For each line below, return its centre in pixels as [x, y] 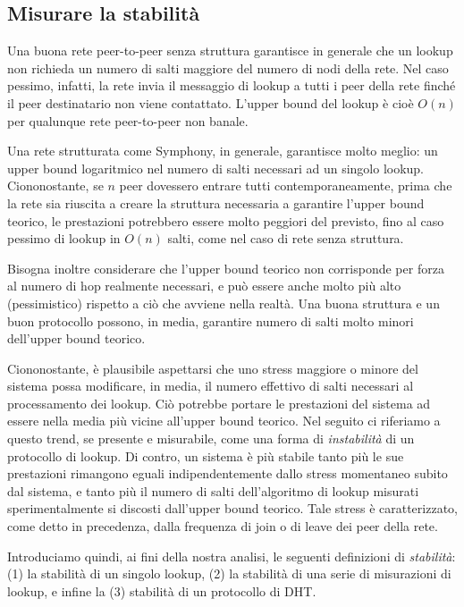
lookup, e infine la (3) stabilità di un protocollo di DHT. [162, 590]
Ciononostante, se [55, 185]
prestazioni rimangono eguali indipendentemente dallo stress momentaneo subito [228, 473]
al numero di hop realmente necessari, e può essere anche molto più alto [204, 286]
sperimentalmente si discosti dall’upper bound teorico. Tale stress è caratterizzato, [232, 508]
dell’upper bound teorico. [76, 338]
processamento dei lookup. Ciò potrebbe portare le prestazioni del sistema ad [219, 403]
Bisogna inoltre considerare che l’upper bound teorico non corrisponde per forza [226, 268]
